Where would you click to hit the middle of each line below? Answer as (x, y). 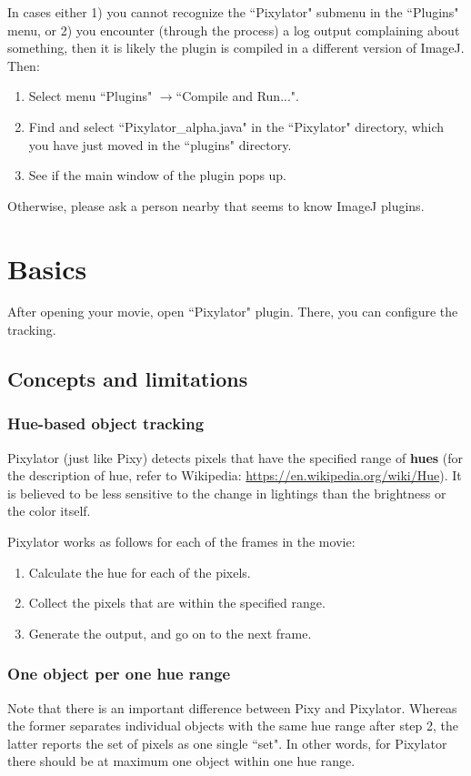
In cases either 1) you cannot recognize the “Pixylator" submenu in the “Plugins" (233, 12)
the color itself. (49, 511)
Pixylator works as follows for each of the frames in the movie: (181, 542)
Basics (47, 268)
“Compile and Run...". (237, 96)
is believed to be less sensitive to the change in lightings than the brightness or (227, 493)
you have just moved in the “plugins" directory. (160, 144)
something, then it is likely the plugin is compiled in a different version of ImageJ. (236, 48)
